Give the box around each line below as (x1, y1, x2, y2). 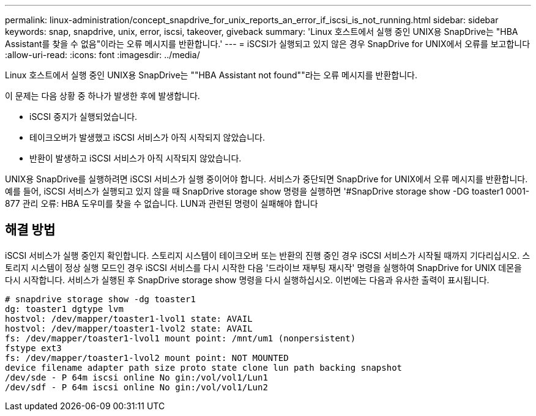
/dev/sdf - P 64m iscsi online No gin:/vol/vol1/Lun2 (5, 382, 268, 392)
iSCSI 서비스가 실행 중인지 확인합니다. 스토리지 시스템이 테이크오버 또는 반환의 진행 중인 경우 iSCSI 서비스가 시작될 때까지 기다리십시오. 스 (5, 250, 530, 261)
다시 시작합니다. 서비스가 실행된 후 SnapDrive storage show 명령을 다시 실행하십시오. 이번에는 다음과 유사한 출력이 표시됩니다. (5, 274, 489, 285)
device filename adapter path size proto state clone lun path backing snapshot (5, 362, 403, 373)
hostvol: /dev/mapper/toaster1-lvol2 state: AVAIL (5, 323, 253, 333)
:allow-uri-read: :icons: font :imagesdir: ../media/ (5, 50, 200, 60)
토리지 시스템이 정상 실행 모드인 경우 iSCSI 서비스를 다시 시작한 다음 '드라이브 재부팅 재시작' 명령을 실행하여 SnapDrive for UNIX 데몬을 (5, 262, 522, 273)
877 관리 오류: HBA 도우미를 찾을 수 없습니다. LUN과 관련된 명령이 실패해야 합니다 (5, 198, 318, 209)
